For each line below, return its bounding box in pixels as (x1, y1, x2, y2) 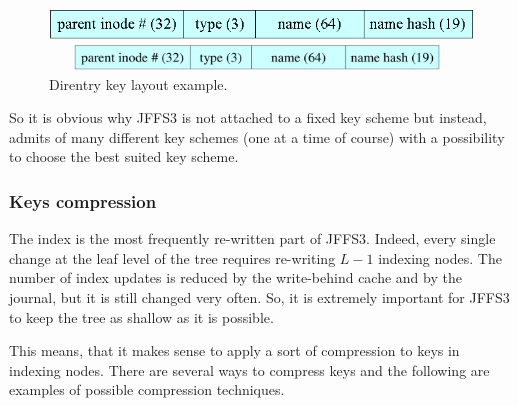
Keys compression (9, 188, 157, 213)
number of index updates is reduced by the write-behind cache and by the (9, 267, 462, 288)
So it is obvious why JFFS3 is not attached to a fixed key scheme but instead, (9, 107, 487, 128)
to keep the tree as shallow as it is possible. (9, 306, 274, 327)
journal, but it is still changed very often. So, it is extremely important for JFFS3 (9, 287, 510, 308)
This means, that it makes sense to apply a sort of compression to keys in (9, 340, 460, 361)
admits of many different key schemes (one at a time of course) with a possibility (9, 126, 505, 147)
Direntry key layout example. (49, 73, 228, 94)
